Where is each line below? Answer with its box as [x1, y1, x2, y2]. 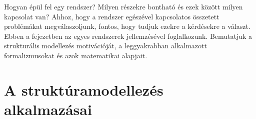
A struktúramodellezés [4, 79, 163, 100]
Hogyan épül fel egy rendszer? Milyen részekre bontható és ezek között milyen [4, 1, 243, 11]
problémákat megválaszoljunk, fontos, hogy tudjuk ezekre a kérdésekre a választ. [4, 21, 250, 31]
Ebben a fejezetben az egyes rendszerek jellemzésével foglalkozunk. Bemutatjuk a [4, 30, 252, 41]
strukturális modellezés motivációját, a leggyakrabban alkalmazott [4, 40, 207, 51]
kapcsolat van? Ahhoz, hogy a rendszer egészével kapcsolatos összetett [4, 11, 219, 21]
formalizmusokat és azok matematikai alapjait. [4, 50, 147, 60]
